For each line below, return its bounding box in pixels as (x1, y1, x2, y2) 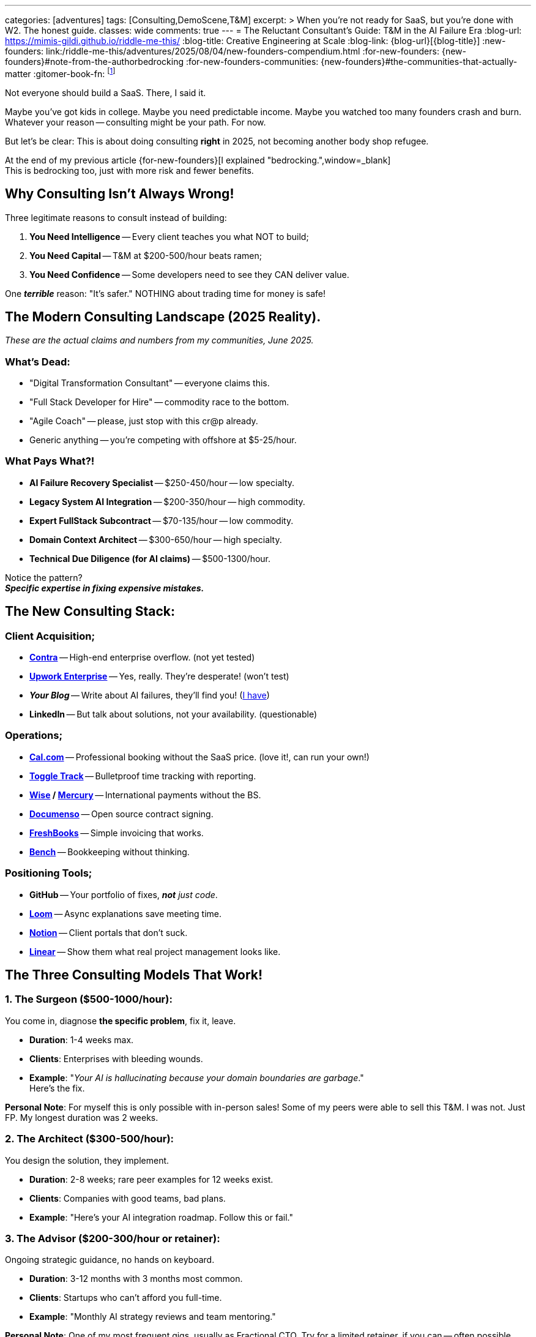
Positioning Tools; (5, 867, 92, 880)
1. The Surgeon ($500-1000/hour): (5, 993, 173, 1006)
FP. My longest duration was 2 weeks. (5, 1112, 158, 1123)
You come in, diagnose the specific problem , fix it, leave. (5, 1015, 236, 1026)
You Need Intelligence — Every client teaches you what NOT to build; (29, 231, 309, 242)
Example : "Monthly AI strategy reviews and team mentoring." (29, 1311, 276, 1322)
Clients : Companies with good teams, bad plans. (29, 1193, 226, 1204)
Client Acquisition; (5, 629, 95, 642)
